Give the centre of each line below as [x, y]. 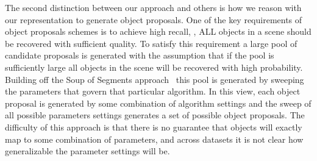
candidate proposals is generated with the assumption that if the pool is [140, 55]
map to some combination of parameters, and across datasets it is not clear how [154, 139]
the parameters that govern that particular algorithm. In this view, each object [153, 91]
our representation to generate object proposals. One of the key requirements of [154, 19]
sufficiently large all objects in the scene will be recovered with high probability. [154, 67]
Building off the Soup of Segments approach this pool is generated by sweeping [155, 79]
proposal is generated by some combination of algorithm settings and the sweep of [158, 103]
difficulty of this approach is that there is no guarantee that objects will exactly [154, 127]
